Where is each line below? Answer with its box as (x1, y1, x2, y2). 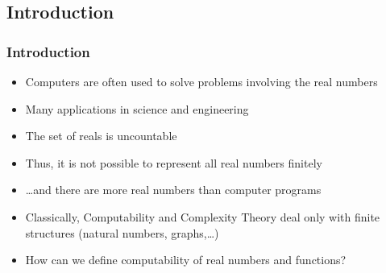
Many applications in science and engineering (25, 100, 249, 117)
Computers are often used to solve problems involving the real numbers (25, 73, 378, 89)
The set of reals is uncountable (25, 127, 177, 144)
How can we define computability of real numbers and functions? (25, 251, 347, 268)
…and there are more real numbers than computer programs (25, 181, 322, 198)
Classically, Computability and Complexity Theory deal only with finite (25, 208, 380, 225)
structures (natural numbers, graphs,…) (25, 224, 219, 241)
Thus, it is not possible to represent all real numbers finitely (25, 154, 322, 171)
